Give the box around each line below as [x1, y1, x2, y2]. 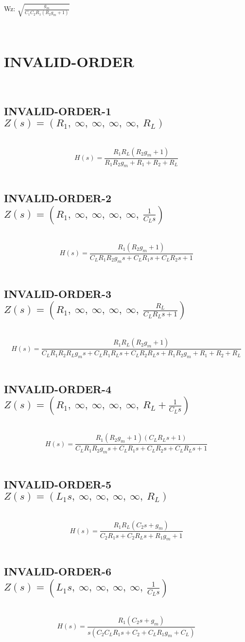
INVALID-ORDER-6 [4, 564, 112, 579]
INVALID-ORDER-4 [4, 381, 112, 396]
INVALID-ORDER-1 [4, 104, 112, 119]
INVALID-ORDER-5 [4, 477, 112, 492]
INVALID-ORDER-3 [4, 286, 112, 301]
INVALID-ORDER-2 [4, 191, 112, 206]
